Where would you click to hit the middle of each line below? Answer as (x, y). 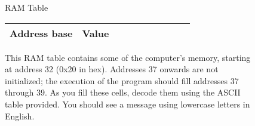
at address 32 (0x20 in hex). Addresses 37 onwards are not (112, 69)
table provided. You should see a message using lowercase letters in (127, 104)
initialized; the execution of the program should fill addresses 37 (122, 80)
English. (20, 116)
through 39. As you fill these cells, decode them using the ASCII (123, 92)
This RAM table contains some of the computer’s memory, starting (128, 57)
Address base (41, 33)
